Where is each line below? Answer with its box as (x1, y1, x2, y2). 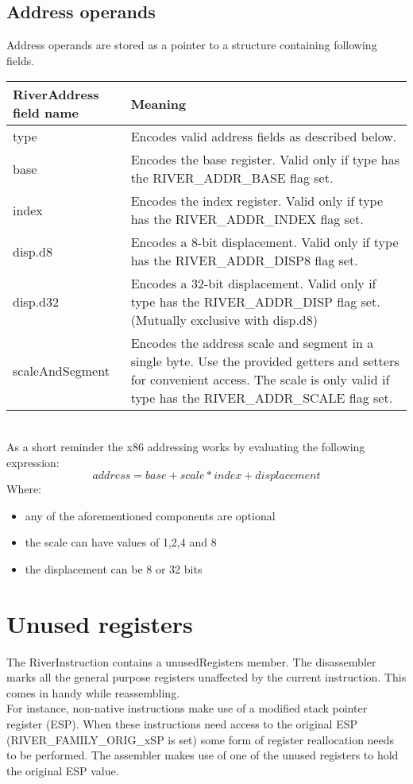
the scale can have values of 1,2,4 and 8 (25, 534, 217, 550)
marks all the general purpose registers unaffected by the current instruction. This (6, 669, 407, 686)
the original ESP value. (6, 762, 119, 778)
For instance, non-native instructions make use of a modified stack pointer (6, 700, 368, 716)
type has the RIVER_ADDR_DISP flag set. (130, 292, 380, 311)
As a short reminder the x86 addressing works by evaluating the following (6, 438, 365, 454)
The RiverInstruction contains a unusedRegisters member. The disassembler (6, 653, 376, 670)
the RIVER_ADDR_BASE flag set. (130, 168, 334, 187)
